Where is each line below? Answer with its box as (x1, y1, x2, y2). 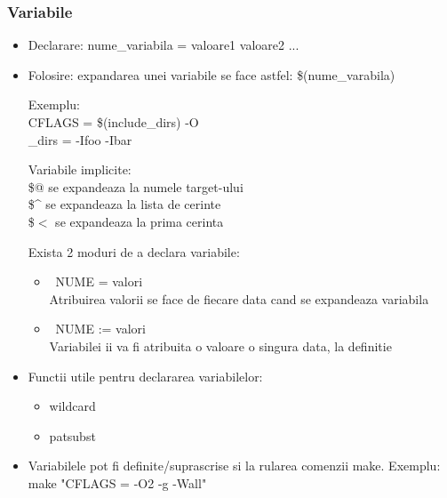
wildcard (49, 397, 96, 415)
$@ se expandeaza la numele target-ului (28, 177, 243, 196)
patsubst (49, 426, 96, 445)
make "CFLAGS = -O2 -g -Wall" (28, 473, 207, 492)
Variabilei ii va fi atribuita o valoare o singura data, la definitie (49, 336, 392, 355)
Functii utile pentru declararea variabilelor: (28, 366, 263, 385)
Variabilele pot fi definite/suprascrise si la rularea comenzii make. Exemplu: (28, 456, 441, 475)
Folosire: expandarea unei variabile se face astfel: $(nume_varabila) (28, 65, 395, 84)
